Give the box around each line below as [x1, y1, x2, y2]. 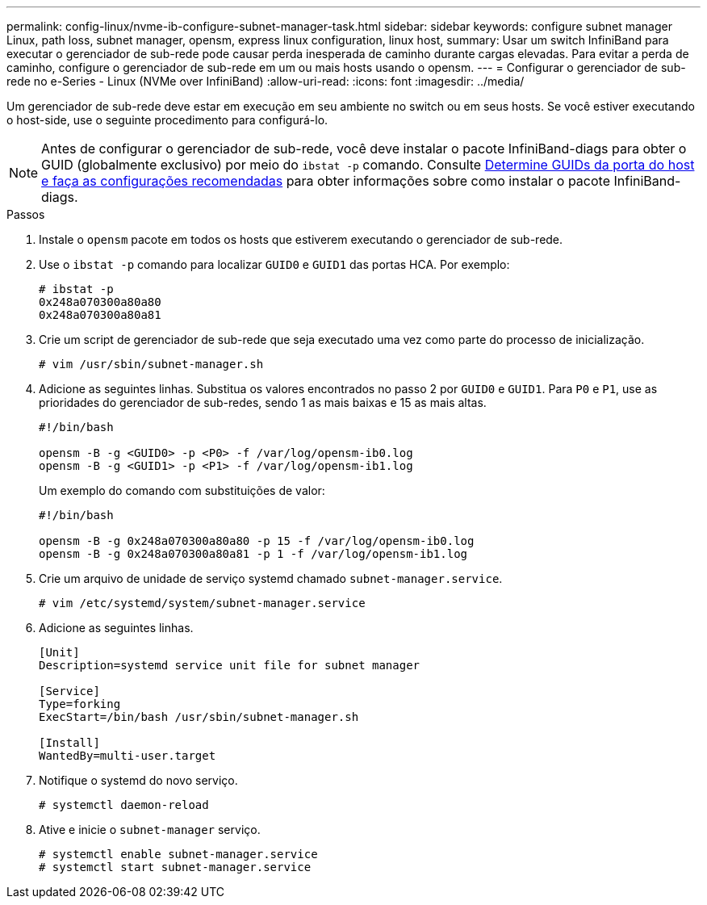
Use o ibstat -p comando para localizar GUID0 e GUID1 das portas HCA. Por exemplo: [39, 258, 510, 271]
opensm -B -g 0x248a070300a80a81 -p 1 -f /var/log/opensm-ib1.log [39, 547, 468, 560]
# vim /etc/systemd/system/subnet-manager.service [39, 597, 366, 610]
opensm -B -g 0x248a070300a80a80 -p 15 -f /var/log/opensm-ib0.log [39, 534, 475, 547]
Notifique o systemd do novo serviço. [39, 773, 238, 787]
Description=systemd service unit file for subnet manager [39, 659, 420, 672]
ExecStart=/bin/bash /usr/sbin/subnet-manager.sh [39, 710, 359, 723]
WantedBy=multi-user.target [39, 749, 216, 762]
